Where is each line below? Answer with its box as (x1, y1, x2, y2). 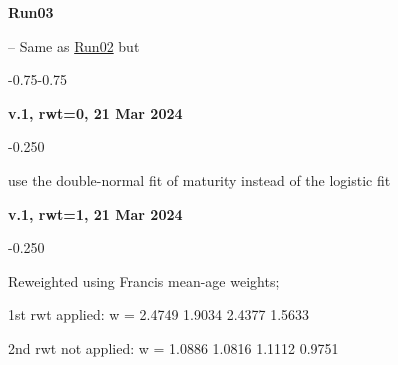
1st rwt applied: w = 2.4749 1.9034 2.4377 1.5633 (8, 304, 310, 325)
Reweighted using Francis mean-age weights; (8, 270, 280, 291)
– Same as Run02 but (8, 35, 140, 56)
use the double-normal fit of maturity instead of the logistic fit (8, 169, 391, 190)
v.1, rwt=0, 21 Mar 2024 (8, 102, 183, 123)
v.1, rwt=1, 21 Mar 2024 (8, 203, 183, 224)
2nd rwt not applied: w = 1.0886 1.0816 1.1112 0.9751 (8, 337, 339, 358)
